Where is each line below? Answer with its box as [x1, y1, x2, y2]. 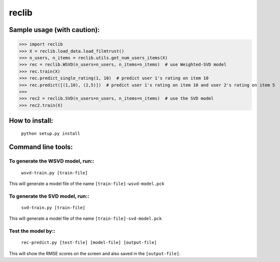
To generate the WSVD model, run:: [9, 158, 95, 165]
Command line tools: [9, 143, 73, 151]
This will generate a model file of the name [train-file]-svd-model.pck [9, 216, 162, 221]
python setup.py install [21, 131, 80, 136]
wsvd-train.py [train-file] [21, 170, 88, 175]
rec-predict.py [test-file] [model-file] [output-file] [21, 240, 157, 246]
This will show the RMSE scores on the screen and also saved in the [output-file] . [9, 250, 181, 256]
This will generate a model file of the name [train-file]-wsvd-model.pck [9, 181, 165, 186]
